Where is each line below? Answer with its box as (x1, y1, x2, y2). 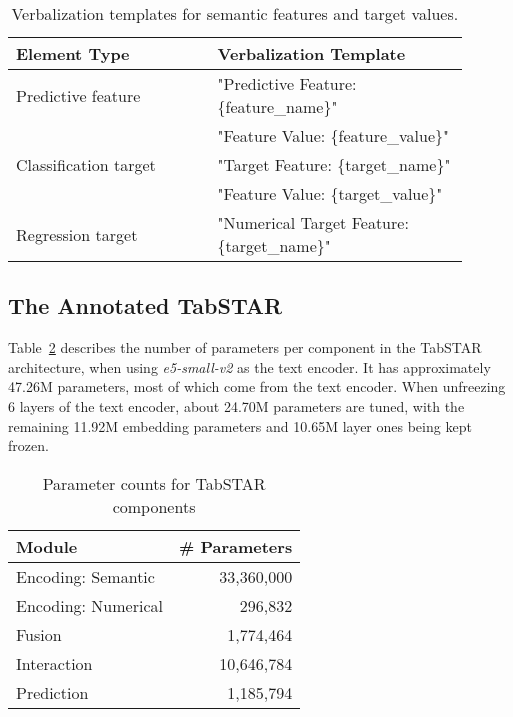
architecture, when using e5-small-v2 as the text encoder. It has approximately (8, 356, 491, 377)
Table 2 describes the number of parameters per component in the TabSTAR (8, 337, 482, 358)
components (112, 494, 196, 518)
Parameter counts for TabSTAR (42, 471, 266, 495)
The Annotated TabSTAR (8, 290, 283, 321)
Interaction (16, 651, 93, 675)
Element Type (16, 42, 130, 65)
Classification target (16, 153, 156, 176)
